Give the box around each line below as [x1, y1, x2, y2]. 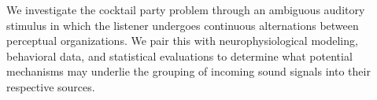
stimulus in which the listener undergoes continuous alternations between [6, 17, 359, 33]
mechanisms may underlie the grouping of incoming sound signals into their [6, 63, 371, 80]
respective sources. [6, 78, 95, 94]
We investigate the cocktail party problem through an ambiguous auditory [6, 2, 365, 17]
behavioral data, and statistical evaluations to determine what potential [6, 47, 353, 64]
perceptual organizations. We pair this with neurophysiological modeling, [6, 32, 358, 49]
